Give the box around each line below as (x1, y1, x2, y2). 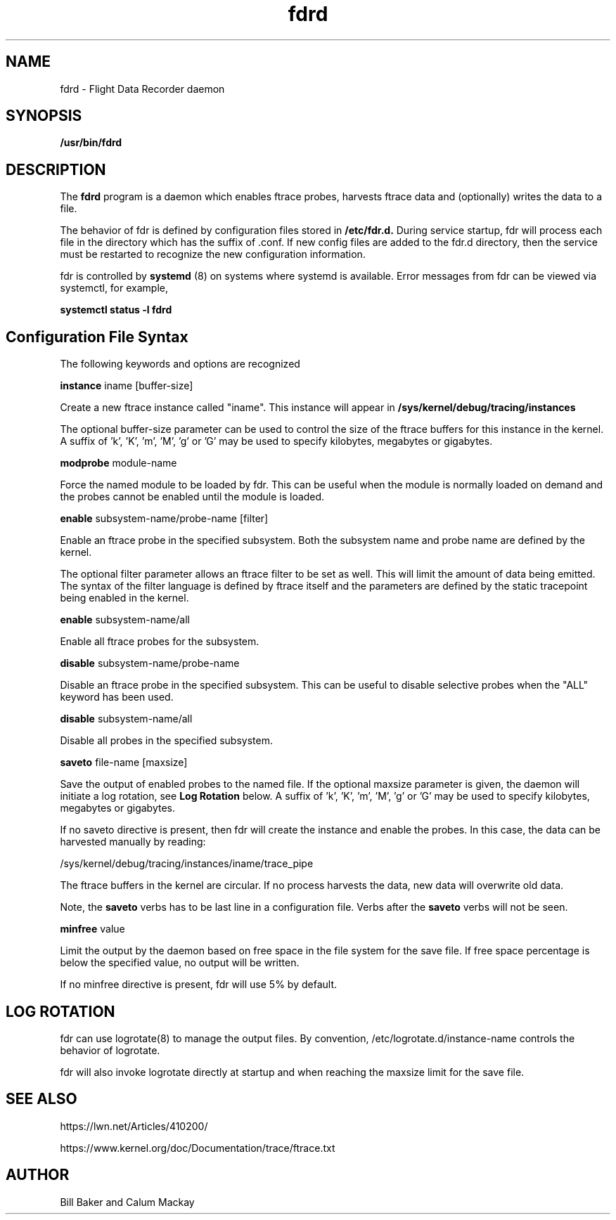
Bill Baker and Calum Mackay (60, 1195, 195, 1208)
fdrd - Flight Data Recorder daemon (60, 82, 225, 95)
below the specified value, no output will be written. (60, 956, 300, 969)
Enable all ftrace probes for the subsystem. (60, 635, 259, 648)
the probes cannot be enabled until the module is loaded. (60, 491, 325, 503)
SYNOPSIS (6, 107, 82, 125)
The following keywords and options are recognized (60, 358, 300, 370)
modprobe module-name (60, 457, 177, 469)
